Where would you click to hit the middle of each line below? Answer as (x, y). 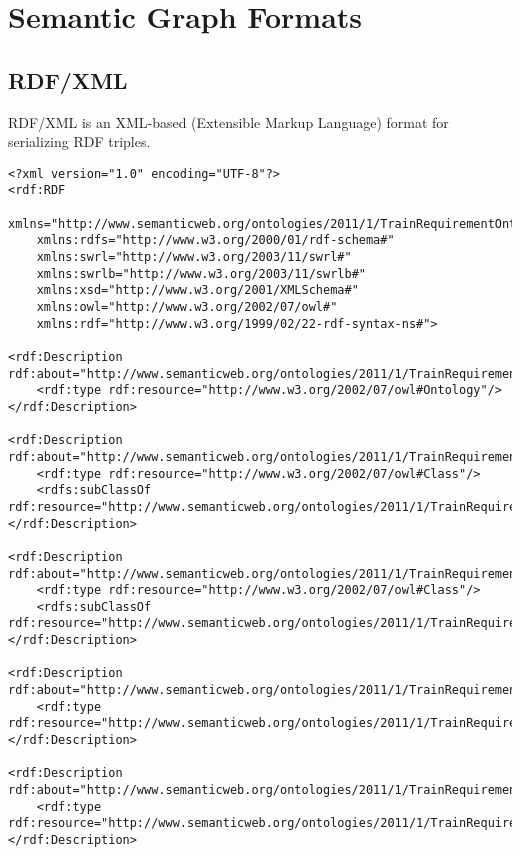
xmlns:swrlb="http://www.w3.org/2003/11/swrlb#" (201, 273)
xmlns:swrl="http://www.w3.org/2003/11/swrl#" (194, 257)
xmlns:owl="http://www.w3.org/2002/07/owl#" (187, 307)
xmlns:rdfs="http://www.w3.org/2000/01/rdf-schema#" (215, 240)
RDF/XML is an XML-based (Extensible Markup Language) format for (228, 121)
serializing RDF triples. (79, 141)
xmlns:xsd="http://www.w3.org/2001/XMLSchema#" (197, 290)
